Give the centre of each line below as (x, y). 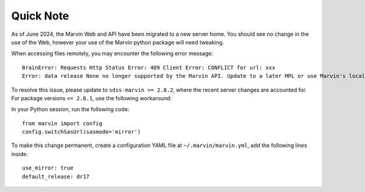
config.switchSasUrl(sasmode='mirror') (82, 132)
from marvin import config (62, 123)
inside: (20, 154)
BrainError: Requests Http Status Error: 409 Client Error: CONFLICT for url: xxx (149, 67)
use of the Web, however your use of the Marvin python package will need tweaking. (118, 42)
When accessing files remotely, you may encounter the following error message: (112, 53)
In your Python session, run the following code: (70, 109)
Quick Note (40, 16)
